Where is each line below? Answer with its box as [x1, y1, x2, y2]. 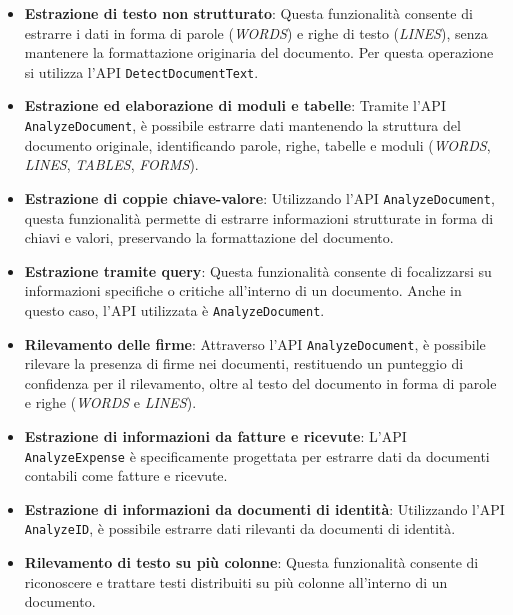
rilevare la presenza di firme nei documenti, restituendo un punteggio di [24, 353, 464, 374]
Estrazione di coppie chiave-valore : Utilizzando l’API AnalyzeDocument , [24, 187, 495, 208]
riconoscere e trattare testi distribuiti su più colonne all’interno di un [24, 571, 448, 592]
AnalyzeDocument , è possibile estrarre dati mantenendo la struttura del [24, 115, 461, 136]
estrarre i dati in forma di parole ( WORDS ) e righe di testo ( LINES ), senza [24, 22, 488, 43]
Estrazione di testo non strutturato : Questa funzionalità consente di [24, 3, 473, 23]
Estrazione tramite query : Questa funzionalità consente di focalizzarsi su [24, 260, 492, 281]
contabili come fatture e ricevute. [24, 465, 228, 486]
